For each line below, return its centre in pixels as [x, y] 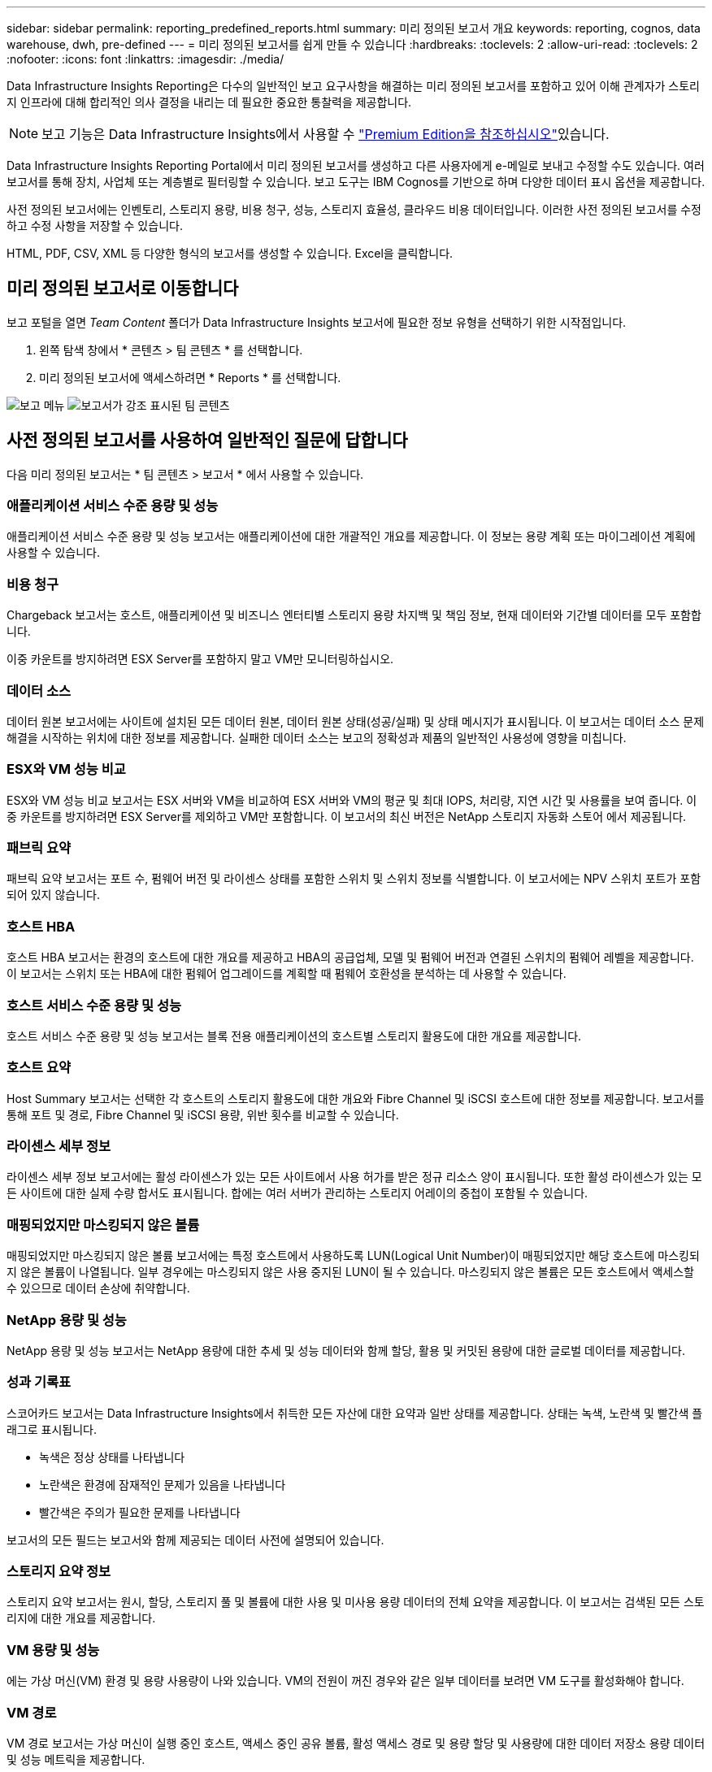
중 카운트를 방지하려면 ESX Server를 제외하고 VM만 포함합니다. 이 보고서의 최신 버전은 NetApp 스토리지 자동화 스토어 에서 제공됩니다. [347, 816]
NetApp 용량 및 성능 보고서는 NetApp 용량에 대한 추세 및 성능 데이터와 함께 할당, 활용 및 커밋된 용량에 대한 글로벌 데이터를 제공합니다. [346, 1350]
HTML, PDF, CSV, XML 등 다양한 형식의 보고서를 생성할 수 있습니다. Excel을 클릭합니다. [230, 253]
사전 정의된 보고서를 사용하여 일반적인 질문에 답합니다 [207, 441]
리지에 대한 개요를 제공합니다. [81, 1618]
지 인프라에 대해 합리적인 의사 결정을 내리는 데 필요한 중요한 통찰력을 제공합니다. [209, 102]
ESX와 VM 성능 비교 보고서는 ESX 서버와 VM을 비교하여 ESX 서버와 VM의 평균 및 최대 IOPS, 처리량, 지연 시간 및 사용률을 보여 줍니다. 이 [352, 800]
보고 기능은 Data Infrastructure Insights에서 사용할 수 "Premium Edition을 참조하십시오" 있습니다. [326, 134]
